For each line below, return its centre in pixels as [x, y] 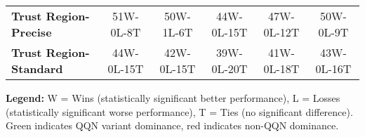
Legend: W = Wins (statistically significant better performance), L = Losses [173, 98]
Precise [32, 32]
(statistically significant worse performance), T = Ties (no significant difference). [179, 111]
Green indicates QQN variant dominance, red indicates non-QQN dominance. [172, 125]
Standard [37, 68]
